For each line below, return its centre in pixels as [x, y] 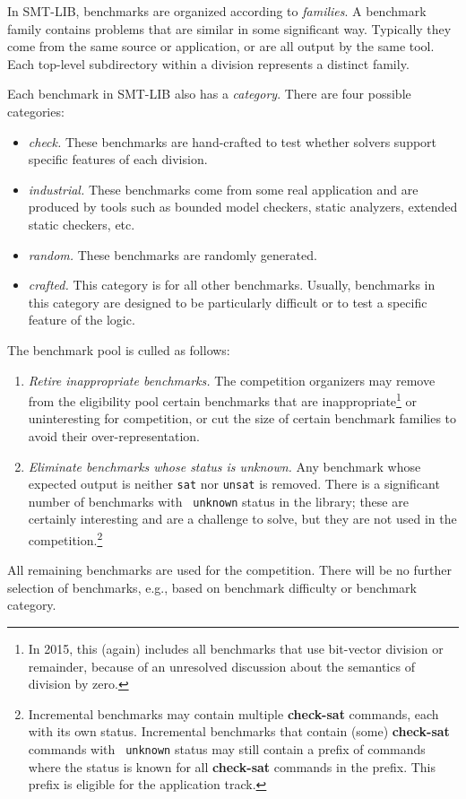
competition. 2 [65, 538]
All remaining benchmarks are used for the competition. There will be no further [229, 570]
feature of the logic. [82, 320]
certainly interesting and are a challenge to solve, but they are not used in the [242, 519]
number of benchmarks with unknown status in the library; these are [218, 501]
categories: [36, 111]
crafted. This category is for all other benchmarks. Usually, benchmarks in [232, 285]
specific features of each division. [118, 159]
